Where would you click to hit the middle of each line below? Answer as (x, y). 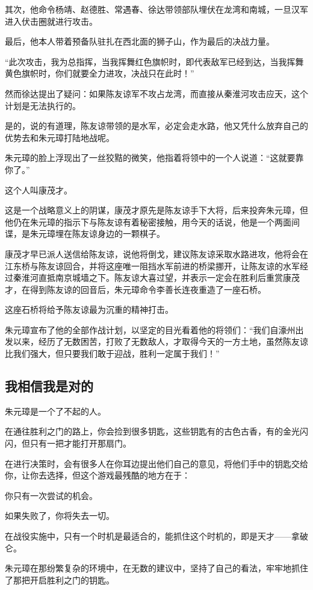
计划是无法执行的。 (43, 105)
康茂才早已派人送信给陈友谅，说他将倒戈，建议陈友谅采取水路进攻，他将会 (152, 253)
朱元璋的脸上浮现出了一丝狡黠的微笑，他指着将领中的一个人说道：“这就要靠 (154, 158)
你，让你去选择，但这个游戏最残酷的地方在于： (98, 475)
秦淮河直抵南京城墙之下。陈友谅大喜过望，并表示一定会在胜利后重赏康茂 (156, 278)
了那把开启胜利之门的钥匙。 (60, 579)
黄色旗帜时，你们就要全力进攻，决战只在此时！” (100, 73)
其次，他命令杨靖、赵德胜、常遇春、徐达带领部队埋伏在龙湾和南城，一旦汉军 (156, 9)
